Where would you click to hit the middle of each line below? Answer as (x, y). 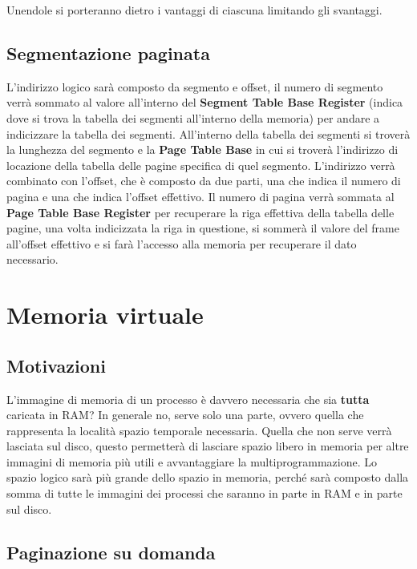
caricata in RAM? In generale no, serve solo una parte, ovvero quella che (185, 415)
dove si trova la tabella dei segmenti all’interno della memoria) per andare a (193, 117)
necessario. (32, 259)
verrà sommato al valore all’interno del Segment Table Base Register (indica (205, 102)
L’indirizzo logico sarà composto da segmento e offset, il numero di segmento (195, 86)
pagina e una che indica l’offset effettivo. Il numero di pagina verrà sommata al (200, 196)
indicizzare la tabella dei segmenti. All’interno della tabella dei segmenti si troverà (208, 133)
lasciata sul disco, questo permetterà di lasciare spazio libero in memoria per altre (208, 446)
